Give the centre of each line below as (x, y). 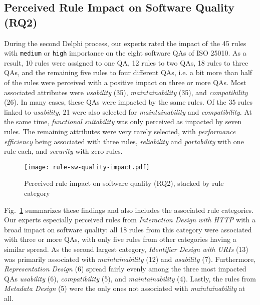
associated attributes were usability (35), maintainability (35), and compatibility (126, 92)
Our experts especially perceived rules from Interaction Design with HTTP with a (130, 220)
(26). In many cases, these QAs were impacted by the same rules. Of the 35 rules (128, 102)
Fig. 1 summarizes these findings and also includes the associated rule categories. (129, 210)
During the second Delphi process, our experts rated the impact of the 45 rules (125, 43)
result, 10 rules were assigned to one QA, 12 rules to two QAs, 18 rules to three (126, 62)
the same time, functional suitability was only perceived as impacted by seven (123, 121)
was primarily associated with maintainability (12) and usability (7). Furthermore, (130, 259)
